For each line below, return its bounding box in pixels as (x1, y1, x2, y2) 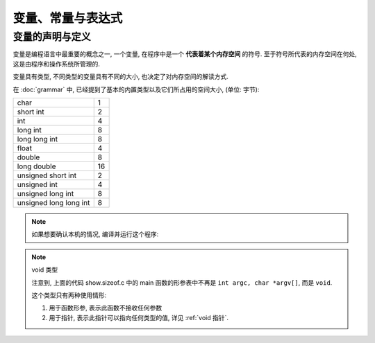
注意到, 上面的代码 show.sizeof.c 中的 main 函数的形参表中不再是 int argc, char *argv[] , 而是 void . (31, 278, 333, 287)
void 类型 (31, 265, 58, 274)
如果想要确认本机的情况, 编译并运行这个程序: (31, 230, 159, 238)
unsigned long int (17, 188, 74, 198)
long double (17, 161, 56, 171)
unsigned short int (17, 170, 76, 180)
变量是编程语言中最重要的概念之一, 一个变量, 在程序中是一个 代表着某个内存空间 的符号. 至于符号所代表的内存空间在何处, (12, 50, 357, 58)
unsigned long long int (17, 197, 90, 207)
